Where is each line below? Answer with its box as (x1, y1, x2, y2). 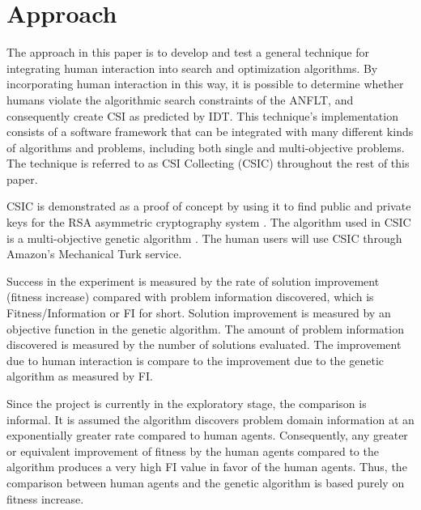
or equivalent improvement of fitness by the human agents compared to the (6, 442, 379, 459)
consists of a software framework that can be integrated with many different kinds (6, 123, 414, 140)
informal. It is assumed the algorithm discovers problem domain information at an (6, 410, 415, 427)
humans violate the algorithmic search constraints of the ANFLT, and (6, 91, 354, 108)
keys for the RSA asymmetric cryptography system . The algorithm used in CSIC (6, 214, 411, 231)
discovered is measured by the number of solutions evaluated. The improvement (6, 336, 402, 353)
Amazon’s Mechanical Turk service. (6, 245, 182, 262)
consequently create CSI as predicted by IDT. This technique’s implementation (6, 107, 398, 124)
